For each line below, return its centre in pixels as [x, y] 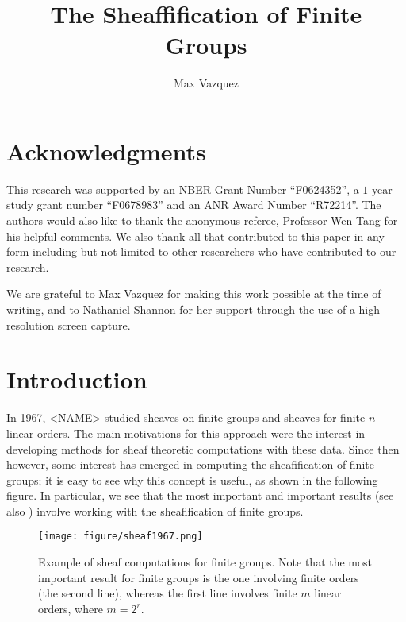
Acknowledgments [106, 151]
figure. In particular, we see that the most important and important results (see [200, 495]
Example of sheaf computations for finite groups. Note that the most [205, 562]
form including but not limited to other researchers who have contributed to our [201, 251]
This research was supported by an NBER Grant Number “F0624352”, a [183, 189]
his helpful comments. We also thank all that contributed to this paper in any [195, 236]
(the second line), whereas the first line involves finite [168, 593]
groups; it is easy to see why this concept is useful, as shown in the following [192, 479]
